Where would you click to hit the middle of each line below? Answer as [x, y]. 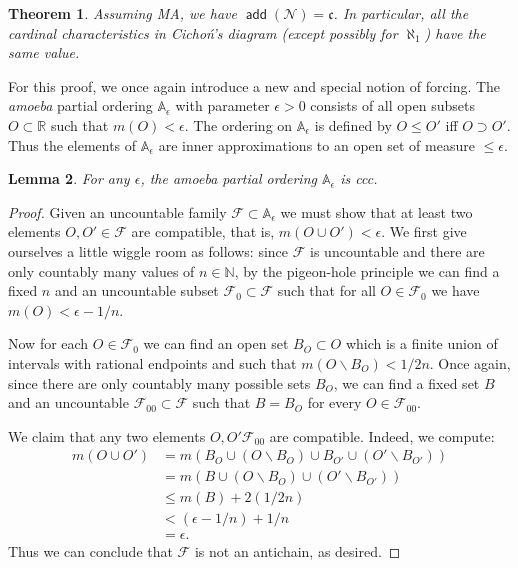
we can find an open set [216, 343]
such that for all [326, 290]
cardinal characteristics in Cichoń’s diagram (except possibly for [203, 32]
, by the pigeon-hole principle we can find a [367, 270]
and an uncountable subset [136, 290]
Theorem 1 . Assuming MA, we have [122, 13]
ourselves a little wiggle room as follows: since [148, 250]
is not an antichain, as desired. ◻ [297, 551]
